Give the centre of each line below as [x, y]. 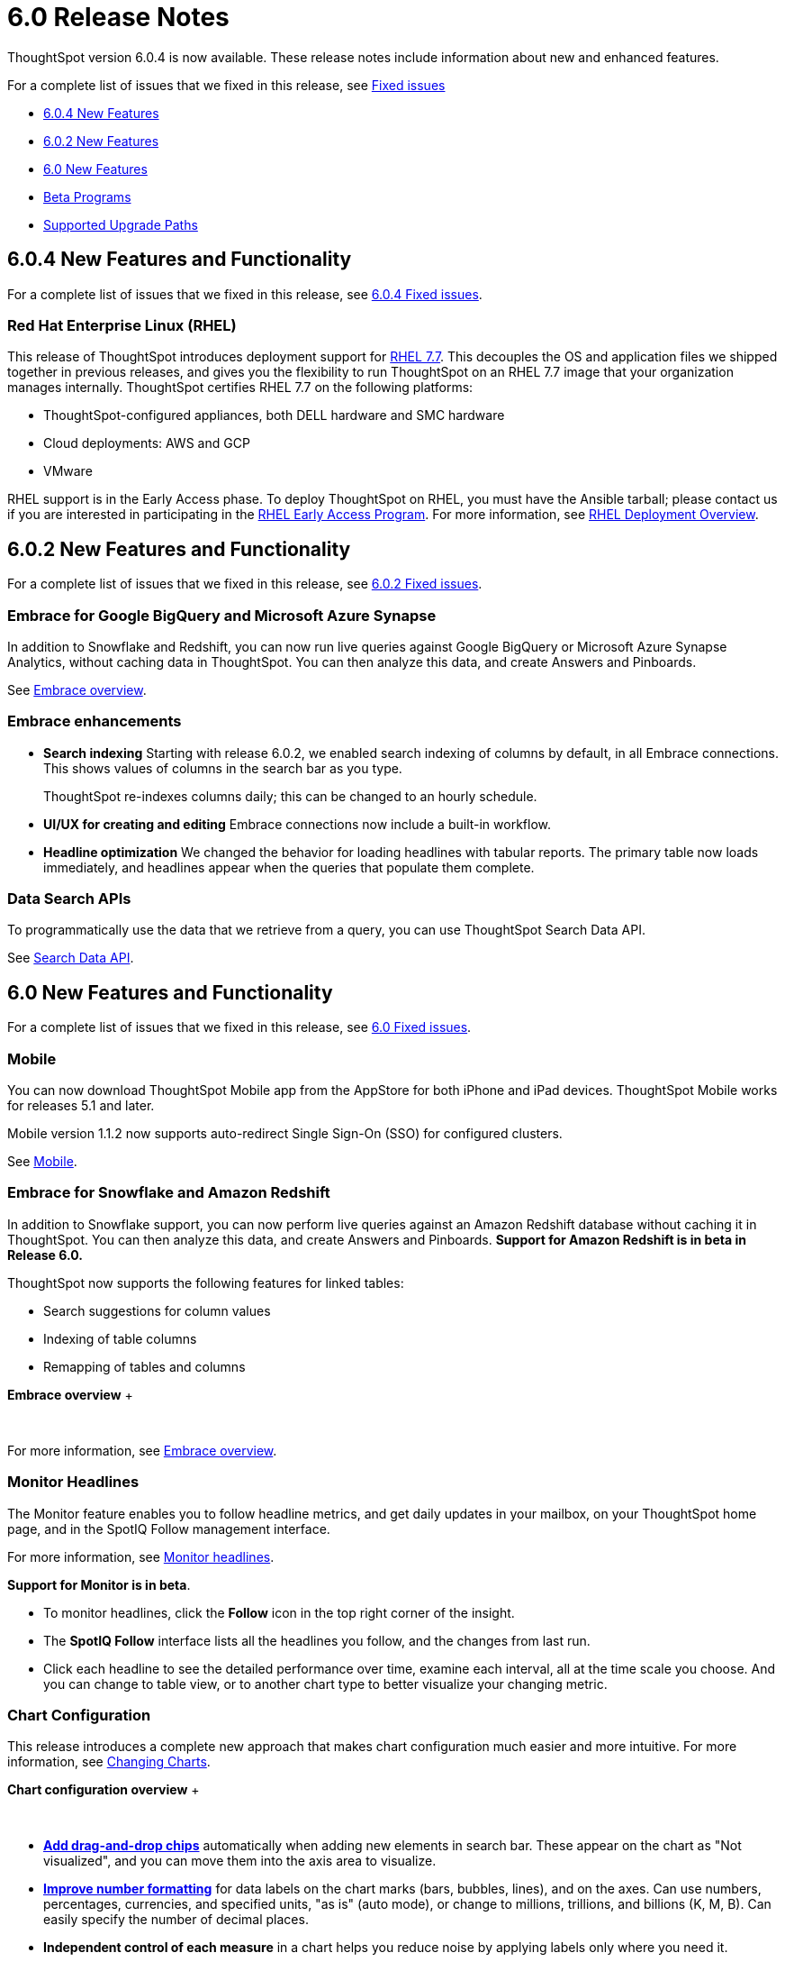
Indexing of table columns [120, 1338]
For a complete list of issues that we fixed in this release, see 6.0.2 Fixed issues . [245, 584]
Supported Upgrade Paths [121, 224]
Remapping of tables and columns [144, 1366]
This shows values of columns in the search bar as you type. [223, 768]
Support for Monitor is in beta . [99, 1584]
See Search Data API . [71, 958]
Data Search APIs [69, 899]
